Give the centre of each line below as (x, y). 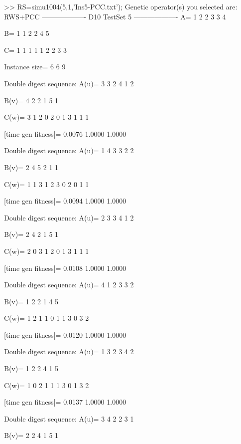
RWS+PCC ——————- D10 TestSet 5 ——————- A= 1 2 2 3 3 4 (115, 16)
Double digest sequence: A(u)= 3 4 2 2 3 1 (69, 418)
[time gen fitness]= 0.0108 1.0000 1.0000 (65, 268)
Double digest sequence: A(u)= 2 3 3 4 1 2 (69, 217)
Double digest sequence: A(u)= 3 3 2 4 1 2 (69, 83)
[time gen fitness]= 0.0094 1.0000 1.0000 (65, 201)
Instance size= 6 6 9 (35, 67)
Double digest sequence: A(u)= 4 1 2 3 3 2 (69, 285)
